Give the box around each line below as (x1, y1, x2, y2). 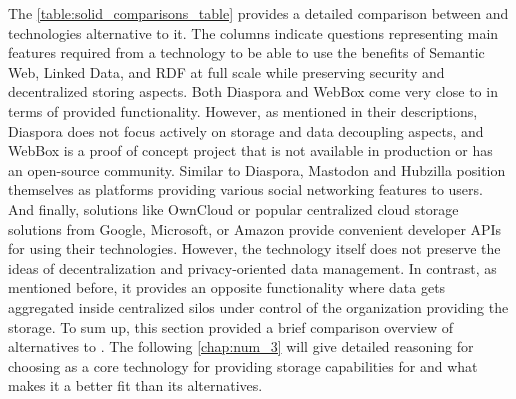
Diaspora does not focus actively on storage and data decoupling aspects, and (8, 120, 484, 141)
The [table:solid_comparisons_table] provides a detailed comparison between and (8, 3, 509, 23)
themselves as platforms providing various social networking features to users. (8, 179, 483, 200)
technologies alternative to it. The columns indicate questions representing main (8, 22, 499, 43)
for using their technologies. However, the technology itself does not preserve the (8, 238, 501, 259)
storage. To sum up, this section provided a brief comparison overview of (8, 316, 454, 337)
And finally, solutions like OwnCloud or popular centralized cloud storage (8, 198, 459, 219)
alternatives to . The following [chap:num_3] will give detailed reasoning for (8, 336, 474, 357)
